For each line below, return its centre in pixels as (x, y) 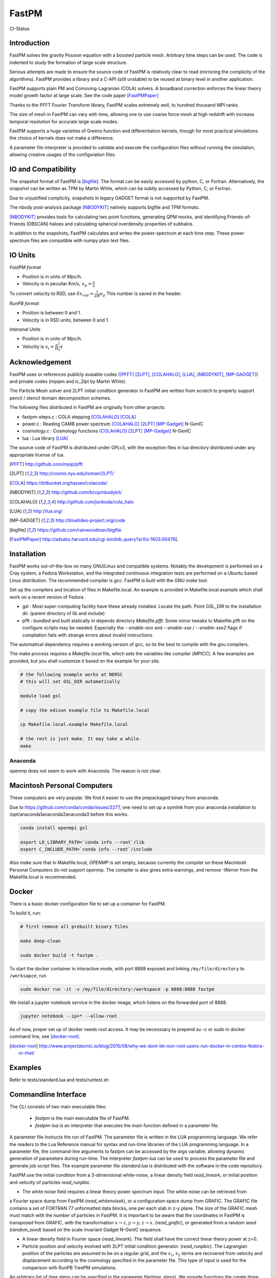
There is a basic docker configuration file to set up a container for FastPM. (88, 904)
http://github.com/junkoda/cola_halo (95, 501)
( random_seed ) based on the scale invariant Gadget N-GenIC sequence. (86, 1229)
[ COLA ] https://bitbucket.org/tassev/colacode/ (58, 483)
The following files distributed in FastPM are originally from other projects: (87, 407)
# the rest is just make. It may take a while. (81, 739)
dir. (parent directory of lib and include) (63, 613)
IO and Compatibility (43, 169)
